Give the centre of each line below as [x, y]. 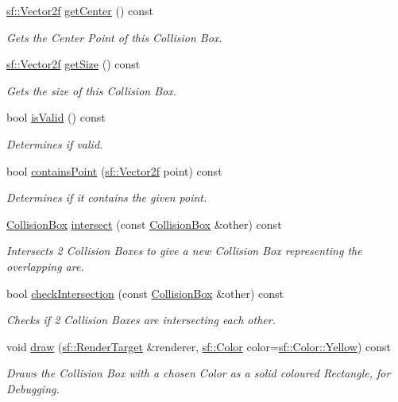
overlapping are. [45, 266]
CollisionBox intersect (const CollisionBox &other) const [144, 224]
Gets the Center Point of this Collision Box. [114, 37]
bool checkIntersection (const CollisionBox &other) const [145, 293]
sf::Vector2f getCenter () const [80, 10]
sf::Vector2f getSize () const [73, 64]
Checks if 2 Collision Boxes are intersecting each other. [141, 320]
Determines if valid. [55, 143]
